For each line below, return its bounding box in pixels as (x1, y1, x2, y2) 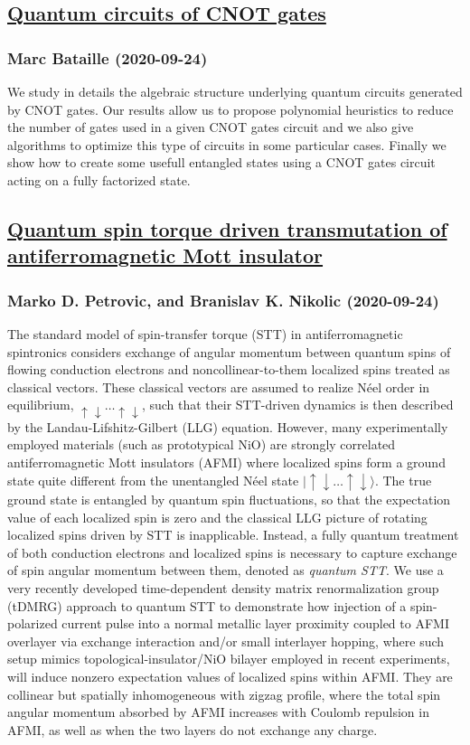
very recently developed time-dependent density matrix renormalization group (7, 579, 439, 598)
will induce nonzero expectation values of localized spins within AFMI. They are (7, 667, 453, 686)
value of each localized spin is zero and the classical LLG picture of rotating (7, 507, 428, 526)
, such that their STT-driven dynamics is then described (141, 395, 454, 414)
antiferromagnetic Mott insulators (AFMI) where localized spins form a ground (7, 453, 446, 472)
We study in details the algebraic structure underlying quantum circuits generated (7, 82, 463, 100)
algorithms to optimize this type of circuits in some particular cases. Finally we (7, 135, 446, 154)
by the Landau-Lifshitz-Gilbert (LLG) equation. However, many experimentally (7, 417, 448, 436)
